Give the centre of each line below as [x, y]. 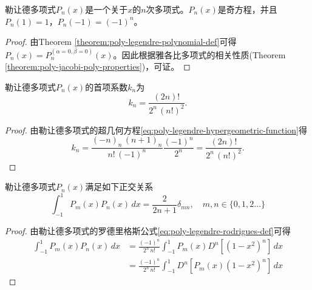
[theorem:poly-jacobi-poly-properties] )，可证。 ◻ [98, 66]
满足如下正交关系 [119, 187]
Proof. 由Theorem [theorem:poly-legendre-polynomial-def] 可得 [121, 42]
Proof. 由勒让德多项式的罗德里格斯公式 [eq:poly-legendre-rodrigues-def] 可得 [148, 231]
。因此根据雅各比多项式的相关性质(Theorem [199, 54]
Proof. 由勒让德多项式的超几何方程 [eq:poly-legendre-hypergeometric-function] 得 [156, 130]
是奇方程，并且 [247, 9]
